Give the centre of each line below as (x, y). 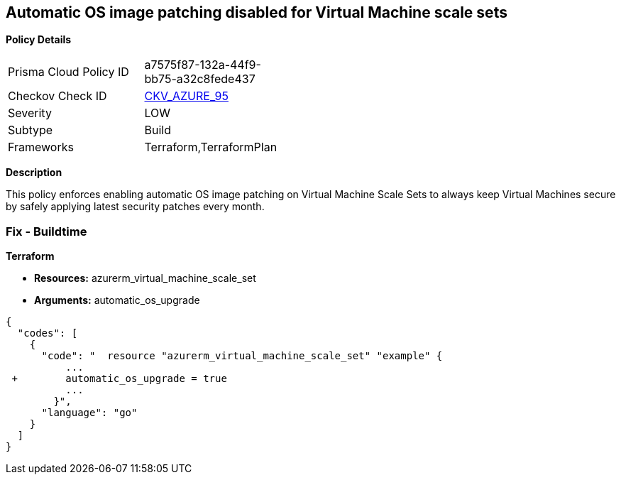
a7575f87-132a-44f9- (203, 65)
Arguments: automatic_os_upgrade (117, 300)
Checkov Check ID (57, 96)
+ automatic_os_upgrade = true (119, 379)
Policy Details (39, 40)
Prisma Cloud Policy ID (68, 72)
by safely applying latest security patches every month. (135, 207)
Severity (30, 113)
